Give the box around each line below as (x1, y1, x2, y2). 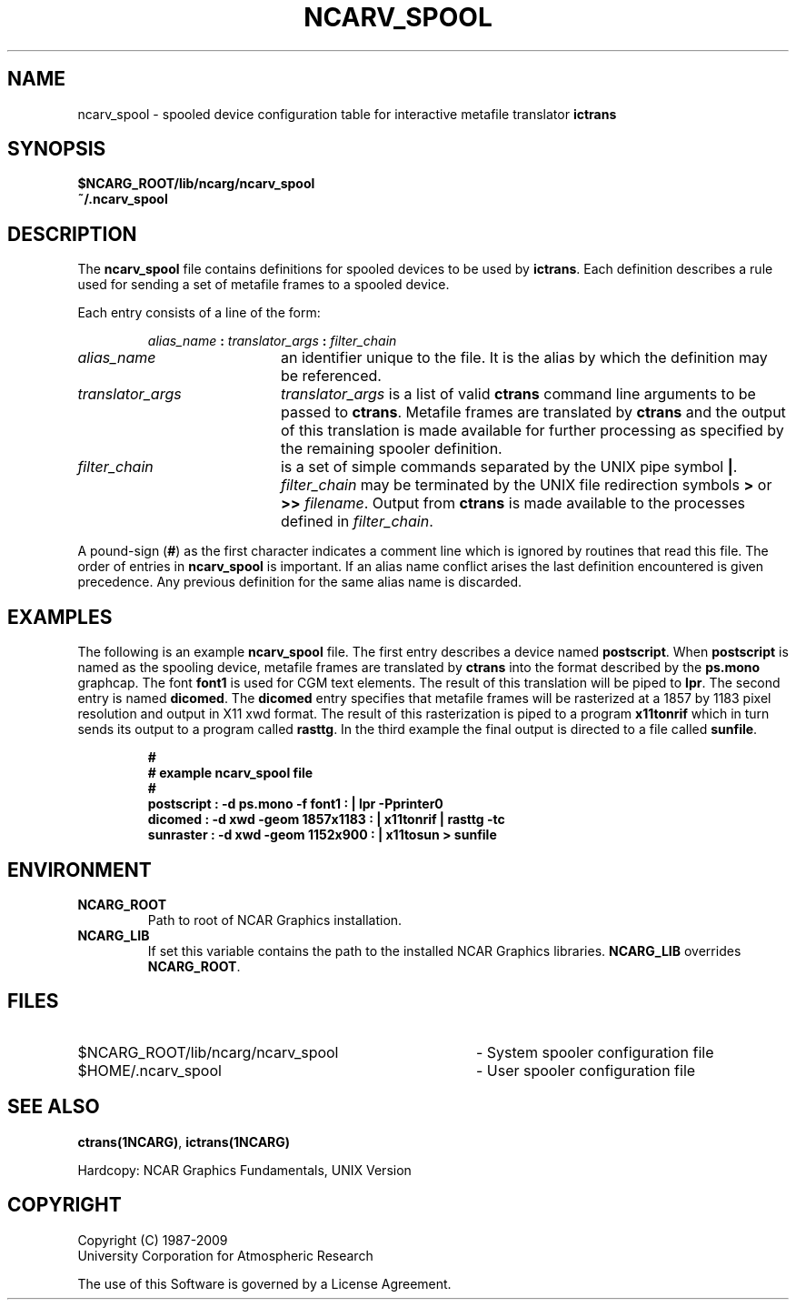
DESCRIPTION (7, 222, 137, 246)
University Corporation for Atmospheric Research (77, 1247, 373, 1263)
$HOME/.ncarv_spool (77, 1061, 222, 1080)
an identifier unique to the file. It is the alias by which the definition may (280, 348, 768, 367)
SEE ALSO (7, 1095, 100, 1119)
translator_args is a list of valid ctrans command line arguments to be (280, 385, 756, 404)
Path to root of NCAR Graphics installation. (147, 911, 403, 928)
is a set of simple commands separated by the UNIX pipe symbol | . (280, 457, 738, 477)
